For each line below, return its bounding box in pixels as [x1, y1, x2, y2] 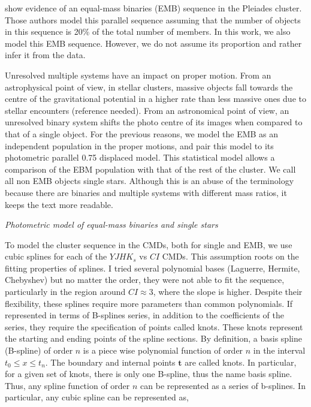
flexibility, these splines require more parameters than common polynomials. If [5, 297, 293, 309]
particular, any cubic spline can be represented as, [5, 391, 189, 403]
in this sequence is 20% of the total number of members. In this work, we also [5, 25, 291, 38]
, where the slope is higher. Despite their [153, 285, 303, 298]
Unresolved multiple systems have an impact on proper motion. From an [5, 68, 271, 81]
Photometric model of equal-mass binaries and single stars [5, 218, 218, 231]
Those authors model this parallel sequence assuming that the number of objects [5, 13, 301, 26]
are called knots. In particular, [185, 355, 297, 368]
